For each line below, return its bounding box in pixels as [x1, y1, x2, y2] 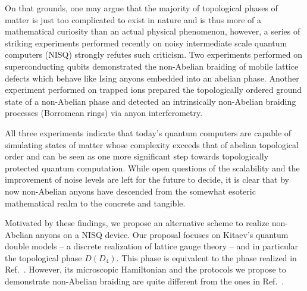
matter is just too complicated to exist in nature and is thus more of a [5, 13, 261, 26]
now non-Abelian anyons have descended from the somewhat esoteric [5, 184, 256, 197]
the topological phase [5, 251, 82, 264]
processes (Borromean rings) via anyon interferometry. [5, 107, 203, 119]
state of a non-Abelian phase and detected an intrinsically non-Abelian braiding [5, 95, 296, 107]
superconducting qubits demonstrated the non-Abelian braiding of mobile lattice [5, 60, 299, 72]
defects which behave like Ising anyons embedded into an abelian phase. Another [5, 71, 299, 84]
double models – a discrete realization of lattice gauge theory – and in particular [5, 240, 299, 252]
